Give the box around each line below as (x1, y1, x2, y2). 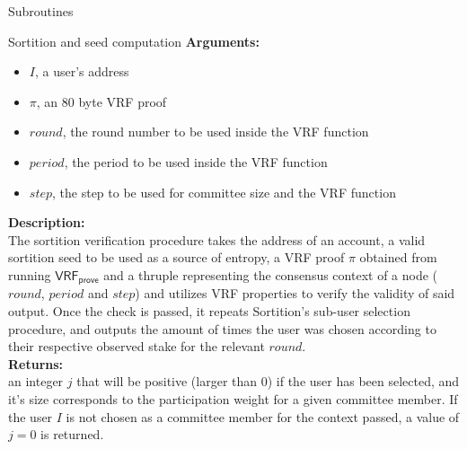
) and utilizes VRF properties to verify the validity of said (135, 284, 455, 303)
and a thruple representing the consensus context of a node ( (103, 265, 438, 284)
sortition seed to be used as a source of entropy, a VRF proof (8, 248, 345, 267)
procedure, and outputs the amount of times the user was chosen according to (8, 319, 436, 338)
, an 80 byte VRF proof (36, 92, 167, 110)
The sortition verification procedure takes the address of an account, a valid (8, 230, 426, 249)
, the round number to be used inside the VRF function (62, 122, 369, 141)
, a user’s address (34, 62, 129, 81)
